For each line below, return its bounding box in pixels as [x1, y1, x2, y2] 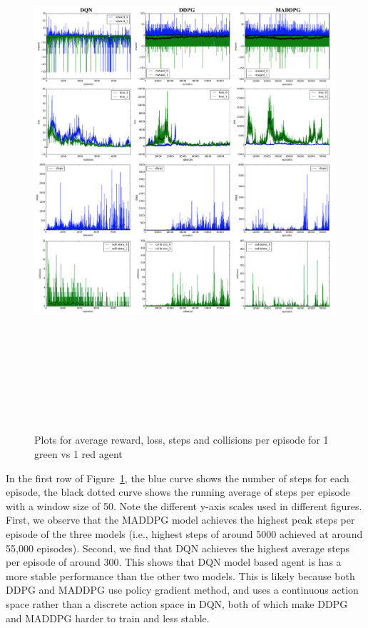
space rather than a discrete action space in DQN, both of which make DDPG [6, 597, 348, 612]
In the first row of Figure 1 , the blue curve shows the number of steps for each [6, 470, 349, 485]
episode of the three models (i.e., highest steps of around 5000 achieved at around [6, 527, 363, 542]
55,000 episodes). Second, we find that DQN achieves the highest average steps [6, 540, 350, 555]
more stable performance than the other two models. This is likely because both [6, 568, 355, 583]
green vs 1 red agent [34, 447, 123, 462]
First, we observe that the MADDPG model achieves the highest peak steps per [6, 512, 355, 527]
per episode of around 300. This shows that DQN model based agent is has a [6, 554, 342, 569]
